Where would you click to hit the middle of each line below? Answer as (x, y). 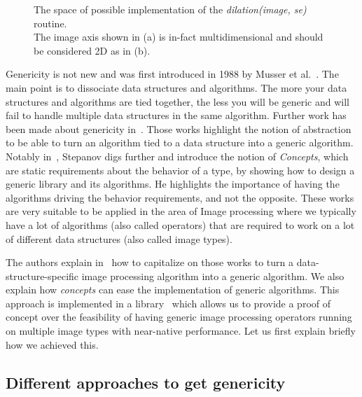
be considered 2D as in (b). (92, 50)
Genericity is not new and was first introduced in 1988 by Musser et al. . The (172, 74)
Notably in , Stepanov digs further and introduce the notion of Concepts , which (177, 156)
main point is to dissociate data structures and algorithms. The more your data (176, 87)
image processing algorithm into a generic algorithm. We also (213, 276)
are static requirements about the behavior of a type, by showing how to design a (180, 170)
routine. (50, 23)
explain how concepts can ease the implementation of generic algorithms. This (173, 290)
